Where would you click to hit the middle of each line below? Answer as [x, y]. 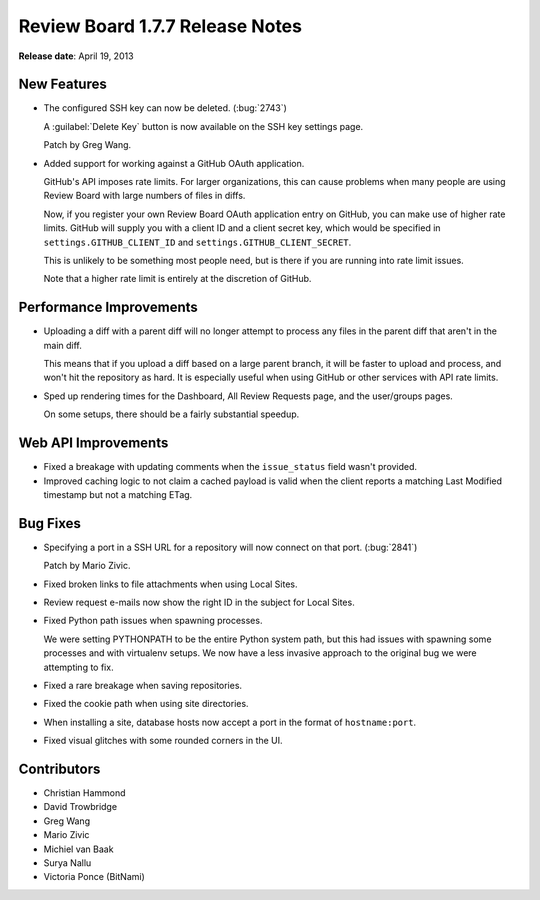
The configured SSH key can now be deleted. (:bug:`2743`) [165, 108]
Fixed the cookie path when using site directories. [146, 704]
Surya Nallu [67, 862]
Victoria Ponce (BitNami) [94, 877]
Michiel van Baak [78, 849]
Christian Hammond [84, 793]
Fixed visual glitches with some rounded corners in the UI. [163, 741]
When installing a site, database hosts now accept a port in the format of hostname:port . [230, 722]
